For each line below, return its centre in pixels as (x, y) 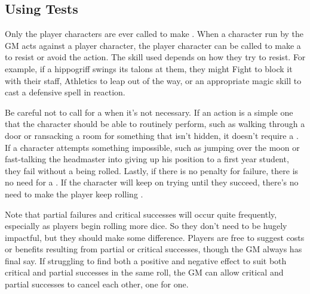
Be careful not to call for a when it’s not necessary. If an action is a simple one (149, 112)
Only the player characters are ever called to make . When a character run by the (154, 34)
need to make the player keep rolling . (74, 194)
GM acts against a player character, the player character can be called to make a (153, 45)
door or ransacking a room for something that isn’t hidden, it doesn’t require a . (152, 135)
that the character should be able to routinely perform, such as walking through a (155, 124)
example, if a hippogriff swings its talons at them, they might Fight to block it (149, 68)
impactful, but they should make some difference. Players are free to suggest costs (155, 237)
